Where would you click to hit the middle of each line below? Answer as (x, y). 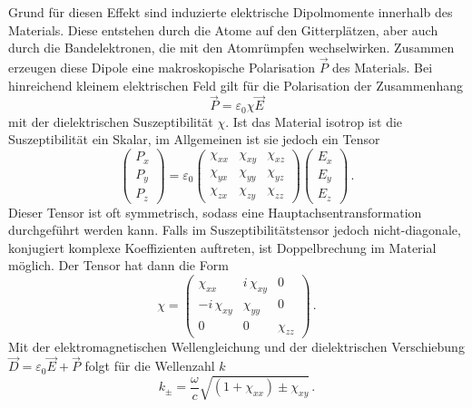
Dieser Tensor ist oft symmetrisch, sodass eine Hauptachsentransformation (215, 212)
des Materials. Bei (383, 67)
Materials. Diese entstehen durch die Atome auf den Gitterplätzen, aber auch (223, 29)
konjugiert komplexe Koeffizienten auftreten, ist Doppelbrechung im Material (222, 247)
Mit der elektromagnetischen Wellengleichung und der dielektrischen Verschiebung (236, 346)
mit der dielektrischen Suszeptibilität (111, 121)
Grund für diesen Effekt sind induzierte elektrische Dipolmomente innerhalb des (231, 12)
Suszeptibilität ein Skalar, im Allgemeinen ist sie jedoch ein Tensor (194, 139)
